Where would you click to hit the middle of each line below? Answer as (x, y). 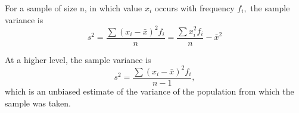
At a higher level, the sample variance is (78, 59)
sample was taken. (38, 103)
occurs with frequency (194, 8)
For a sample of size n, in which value (74, 8)
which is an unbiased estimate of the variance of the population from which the (149, 91)
